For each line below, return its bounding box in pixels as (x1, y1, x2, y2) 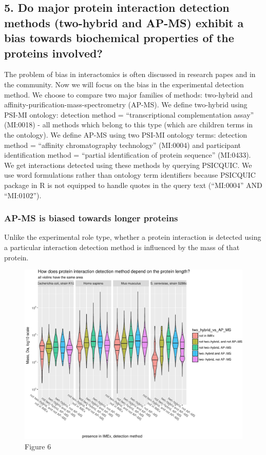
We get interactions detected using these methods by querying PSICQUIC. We (4, 159, 252, 170)
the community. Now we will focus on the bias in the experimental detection (4, 79, 244, 89)
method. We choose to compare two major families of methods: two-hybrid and (4, 89, 253, 100)
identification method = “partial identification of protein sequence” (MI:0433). (4, 149, 251, 160)
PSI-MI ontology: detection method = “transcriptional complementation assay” (4, 109, 254, 120)
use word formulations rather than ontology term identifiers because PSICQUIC (4, 169, 256, 180)
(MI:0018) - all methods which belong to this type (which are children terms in (4, 119, 253, 130)
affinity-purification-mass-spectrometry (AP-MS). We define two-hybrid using (4, 99, 248, 110)
